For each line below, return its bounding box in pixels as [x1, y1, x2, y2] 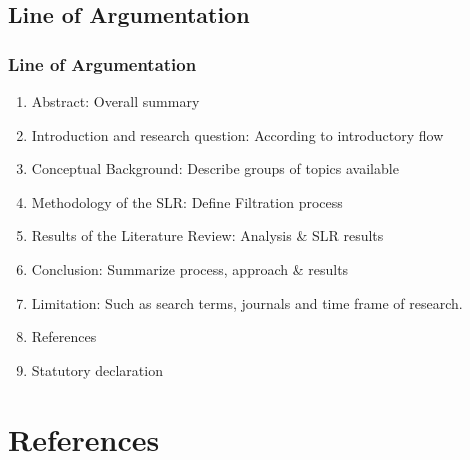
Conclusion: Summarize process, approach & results [31, 258, 349, 279]
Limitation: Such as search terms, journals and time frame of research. [31, 292, 463, 313]
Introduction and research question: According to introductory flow [31, 124, 444, 145]
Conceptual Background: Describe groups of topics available [31, 158, 399, 179]
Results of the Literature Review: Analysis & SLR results [31, 225, 384, 246]
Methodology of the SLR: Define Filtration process [31, 191, 343, 212]
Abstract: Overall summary [31, 91, 200, 111]
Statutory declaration [31, 359, 163, 380]
